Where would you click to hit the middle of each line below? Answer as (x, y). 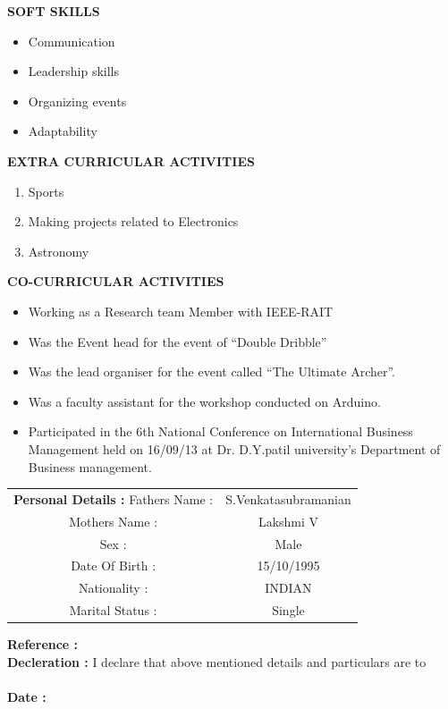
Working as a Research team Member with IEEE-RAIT (181, 311)
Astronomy (59, 251)
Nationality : (113, 588)
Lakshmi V (288, 521)
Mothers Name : (114, 521)
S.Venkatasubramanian (288, 498)
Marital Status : (113, 610)
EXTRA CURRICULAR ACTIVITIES (131, 160)
